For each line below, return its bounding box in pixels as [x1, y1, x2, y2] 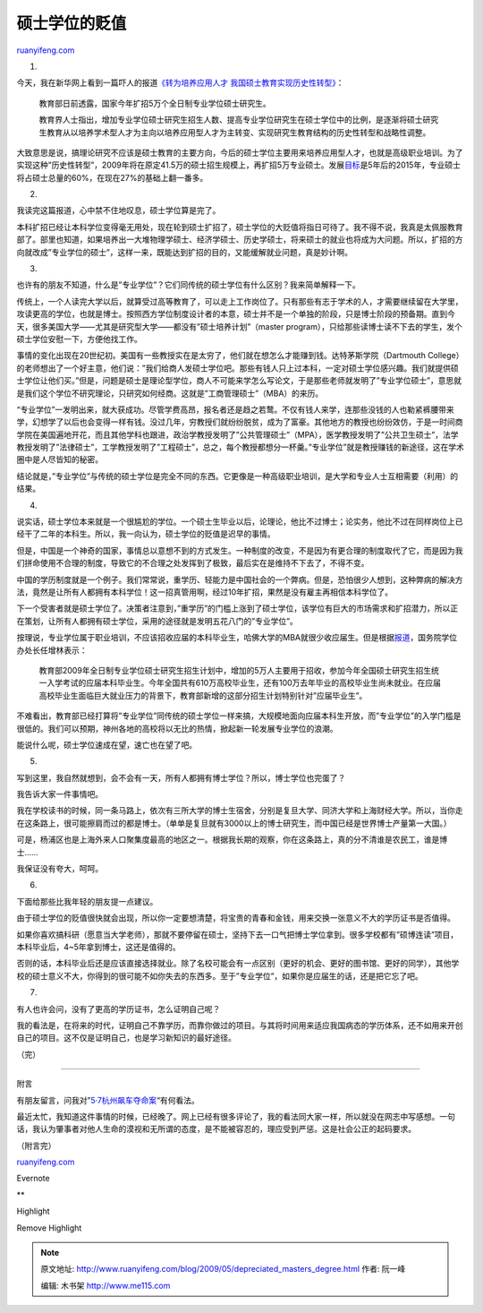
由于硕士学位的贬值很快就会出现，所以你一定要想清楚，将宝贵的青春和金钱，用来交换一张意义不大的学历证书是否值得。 [16, 913, 455, 923]
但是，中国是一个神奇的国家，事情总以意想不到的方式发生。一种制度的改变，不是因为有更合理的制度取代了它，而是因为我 [16, 545, 463, 555]
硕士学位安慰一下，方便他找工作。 [16, 333, 142, 344]
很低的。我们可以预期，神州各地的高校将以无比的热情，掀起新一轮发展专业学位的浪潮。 [16, 723, 338, 734]
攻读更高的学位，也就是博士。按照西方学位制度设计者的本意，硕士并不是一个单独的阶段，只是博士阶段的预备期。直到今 [16, 309, 455, 320]
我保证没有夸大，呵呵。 [16, 863, 103, 874]
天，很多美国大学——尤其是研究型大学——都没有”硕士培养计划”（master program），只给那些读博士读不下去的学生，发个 [16, 321, 462, 331]
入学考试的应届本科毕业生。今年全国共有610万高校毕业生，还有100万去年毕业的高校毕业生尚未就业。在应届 [46, 677, 442, 689]
